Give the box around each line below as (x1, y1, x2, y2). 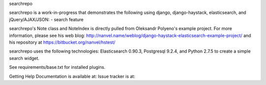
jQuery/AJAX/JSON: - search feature (9, 16, 84, 22)
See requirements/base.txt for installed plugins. (9, 64, 105, 70)
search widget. (9, 55, 39, 61)
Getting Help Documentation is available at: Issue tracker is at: (9, 73, 135, 79)
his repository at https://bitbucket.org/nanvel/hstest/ (9, 39, 116, 45)
